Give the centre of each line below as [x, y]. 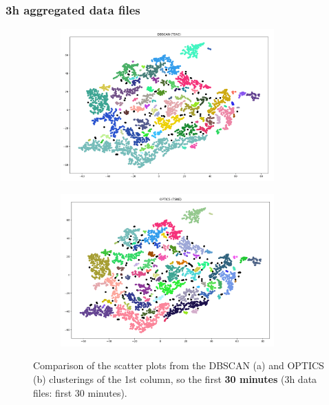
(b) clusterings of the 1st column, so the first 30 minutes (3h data [175, 379]
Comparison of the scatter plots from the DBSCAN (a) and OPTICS [179, 365]
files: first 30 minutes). [80, 392]
